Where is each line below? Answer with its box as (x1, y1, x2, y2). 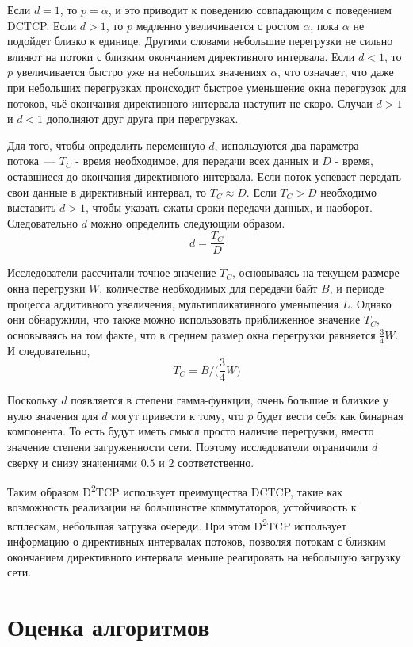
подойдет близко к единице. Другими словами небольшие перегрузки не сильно (7, 33, 393, 49)
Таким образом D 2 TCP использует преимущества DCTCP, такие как (7, 481, 342, 500)
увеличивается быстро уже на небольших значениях (16, 63, 267, 80)
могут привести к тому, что (111, 407, 244, 423)
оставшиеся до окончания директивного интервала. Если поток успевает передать (7, 167, 401, 184)
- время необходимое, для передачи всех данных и (75, 152, 319, 169)
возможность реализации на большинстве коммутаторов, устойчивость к (7, 499, 357, 515)
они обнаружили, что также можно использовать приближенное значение (7, 311, 361, 327)
